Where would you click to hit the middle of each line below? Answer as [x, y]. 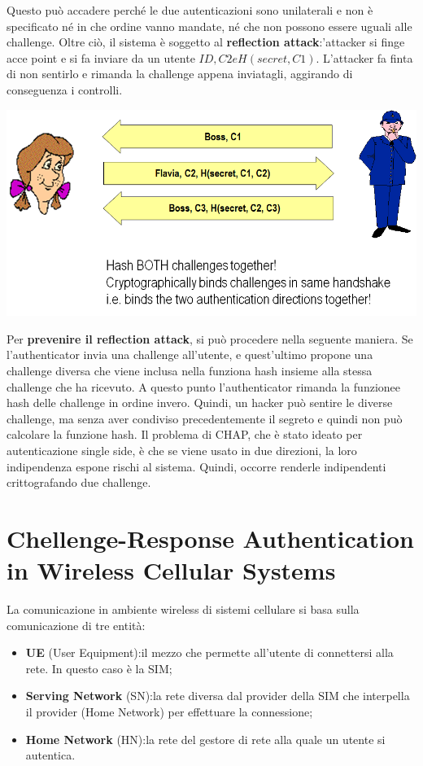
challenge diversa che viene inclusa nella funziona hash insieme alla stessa [190, 370]
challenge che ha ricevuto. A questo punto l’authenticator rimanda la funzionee [203, 386]
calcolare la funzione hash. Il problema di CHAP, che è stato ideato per [185, 434]
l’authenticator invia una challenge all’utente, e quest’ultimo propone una [190, 355]
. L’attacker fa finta [364, 57]
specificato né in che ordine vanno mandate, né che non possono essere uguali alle [209, 26]
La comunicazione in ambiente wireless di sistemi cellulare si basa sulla [183, 609]
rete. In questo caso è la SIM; [99, 668]
